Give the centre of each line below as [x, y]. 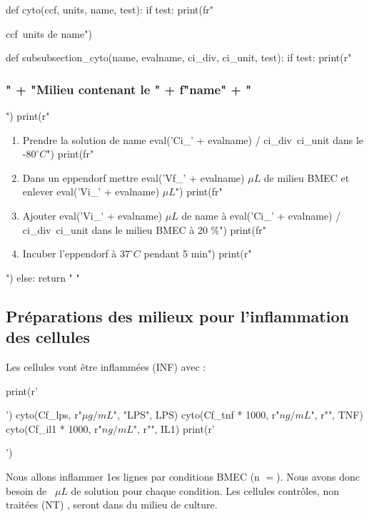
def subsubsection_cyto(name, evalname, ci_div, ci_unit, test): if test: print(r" [179, 57]
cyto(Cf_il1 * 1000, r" [54, 428]
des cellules [48, 337]
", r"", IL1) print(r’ [174, 428]
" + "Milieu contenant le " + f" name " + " [129, 89]
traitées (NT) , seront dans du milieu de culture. [112, 505]
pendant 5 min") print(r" [198, 254]
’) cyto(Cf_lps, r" [44, 415]
